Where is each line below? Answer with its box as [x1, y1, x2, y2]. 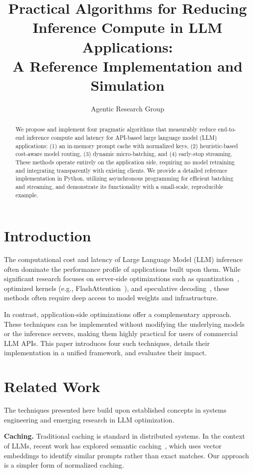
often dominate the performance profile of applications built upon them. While [4, 263, 241, 274]
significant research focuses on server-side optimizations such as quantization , [4, 273, 239, 284]
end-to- [218, 125, 236, 133]
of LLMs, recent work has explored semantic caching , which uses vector [4, 440, 222, 450]
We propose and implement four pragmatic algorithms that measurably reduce [15, 125, 216, 133]
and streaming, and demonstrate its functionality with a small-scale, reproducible [15, 182, 224, 190]
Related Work [4, 376, 101, 396]
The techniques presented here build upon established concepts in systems [4, 405, 227, 415]
